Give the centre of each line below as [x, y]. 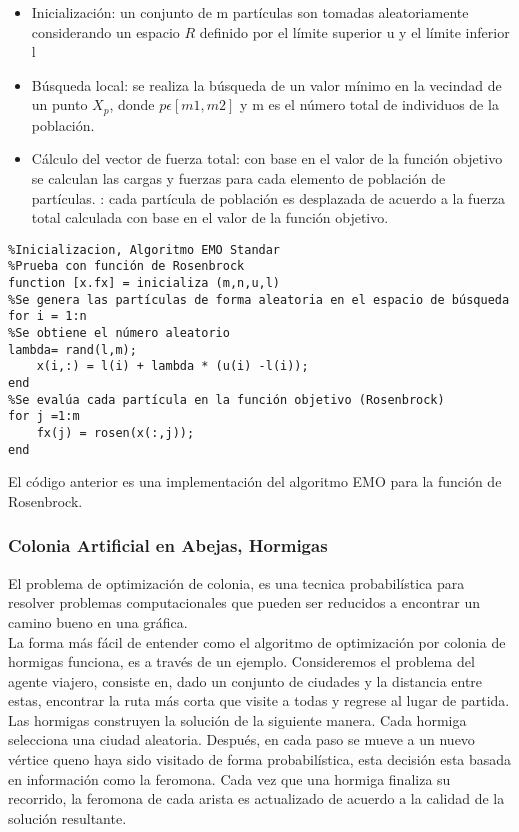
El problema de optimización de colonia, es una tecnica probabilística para [236, 582]
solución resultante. [67, 817]
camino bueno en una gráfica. [98, 621]
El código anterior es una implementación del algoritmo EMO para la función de [255, 481]
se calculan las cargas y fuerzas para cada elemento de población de [238, 178]
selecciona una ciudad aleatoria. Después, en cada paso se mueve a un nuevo [241, 739]
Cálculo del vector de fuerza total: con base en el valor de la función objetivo [267, 158]
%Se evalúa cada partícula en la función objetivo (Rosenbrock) [226, 399]
